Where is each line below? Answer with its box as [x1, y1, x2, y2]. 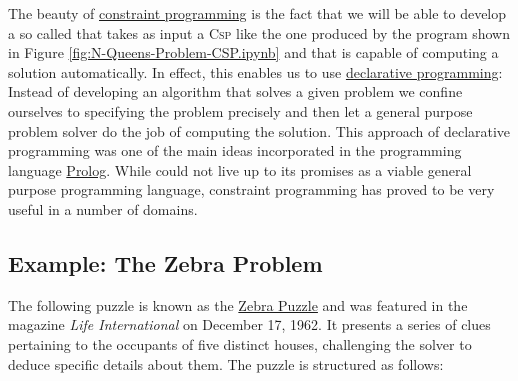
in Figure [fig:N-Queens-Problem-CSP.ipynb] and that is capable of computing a [8, 42, 499, 63]
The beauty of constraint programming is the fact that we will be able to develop [8, 3, 507, 23]
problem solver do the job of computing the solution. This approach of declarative [8, 120, 511, 141]
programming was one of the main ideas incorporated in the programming [8, 140, 462, 161]
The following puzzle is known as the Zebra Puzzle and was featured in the [8, 294, 468, 315]
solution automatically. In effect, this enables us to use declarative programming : [8, 61, 503, 82]
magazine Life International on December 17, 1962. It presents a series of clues [8, 314, 491, 335]
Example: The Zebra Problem [8, 247, 323, 278]
